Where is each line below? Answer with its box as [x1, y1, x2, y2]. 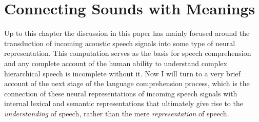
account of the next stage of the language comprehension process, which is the [4, 78, 250, 89]
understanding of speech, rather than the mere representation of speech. [4, 108, 229, 118]
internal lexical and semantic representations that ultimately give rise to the [4, 98, 243, 109]
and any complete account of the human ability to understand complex [4, 57, 227, 68]
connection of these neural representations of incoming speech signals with [4, 88, 237, 98]
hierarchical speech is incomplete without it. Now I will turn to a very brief [4, 68, 241, 78]
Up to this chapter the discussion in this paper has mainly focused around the [4, 28, 250, 38]
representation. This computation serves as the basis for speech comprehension [4, 48, 251, 58]
